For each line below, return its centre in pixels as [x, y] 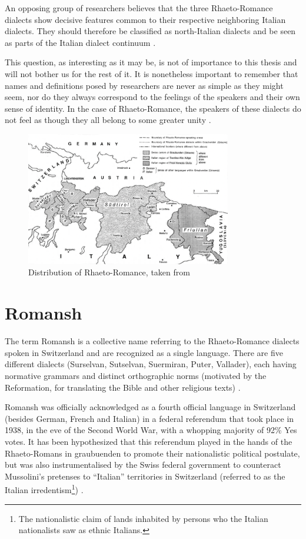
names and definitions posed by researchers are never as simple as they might [144, 85]
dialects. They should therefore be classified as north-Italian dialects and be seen [150, 31]
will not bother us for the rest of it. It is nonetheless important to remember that [152, 73]
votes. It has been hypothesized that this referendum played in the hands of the [149, 441]
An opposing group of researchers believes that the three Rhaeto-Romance [139, 8]
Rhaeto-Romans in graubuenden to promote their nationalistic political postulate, [152, 453]
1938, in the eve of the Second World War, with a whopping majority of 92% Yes [151, 430]
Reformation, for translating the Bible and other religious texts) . [123, 387]
